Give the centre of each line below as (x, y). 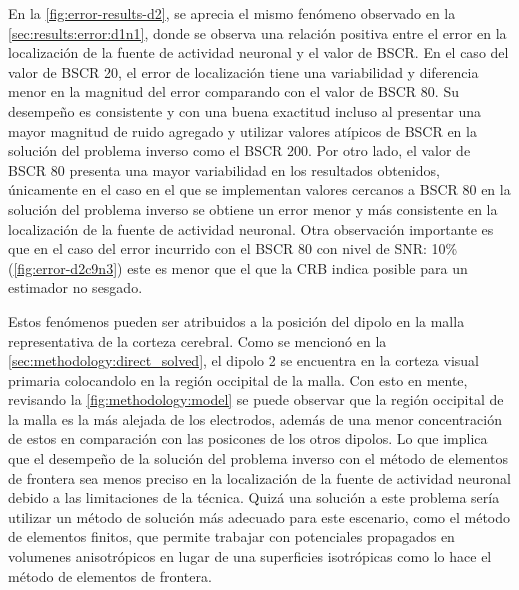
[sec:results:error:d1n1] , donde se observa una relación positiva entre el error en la (257, 32)
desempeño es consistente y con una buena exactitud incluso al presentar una (245, 110)
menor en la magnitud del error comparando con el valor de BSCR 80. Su (233, 91)
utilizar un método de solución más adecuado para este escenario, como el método (259, 516)
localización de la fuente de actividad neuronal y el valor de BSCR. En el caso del (258, 52)
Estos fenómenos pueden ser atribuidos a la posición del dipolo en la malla (236, 320)
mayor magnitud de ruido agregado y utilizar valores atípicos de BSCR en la (242, 130)
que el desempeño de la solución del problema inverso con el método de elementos (258, 458)
